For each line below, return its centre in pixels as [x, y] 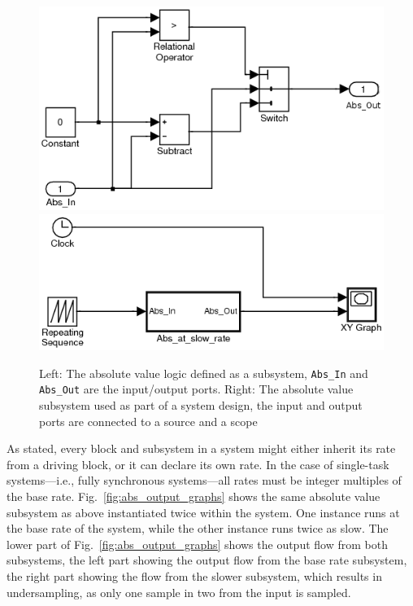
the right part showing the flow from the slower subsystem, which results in [194, 575]
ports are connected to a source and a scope [148, 421]
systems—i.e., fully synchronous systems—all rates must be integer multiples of [204, 480]
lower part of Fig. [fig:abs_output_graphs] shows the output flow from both [197, 544]
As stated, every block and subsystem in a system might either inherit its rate [201, 448]
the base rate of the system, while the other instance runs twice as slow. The [198, 528]
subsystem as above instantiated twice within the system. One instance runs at [203, 512]
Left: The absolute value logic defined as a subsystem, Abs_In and [204, 373]
